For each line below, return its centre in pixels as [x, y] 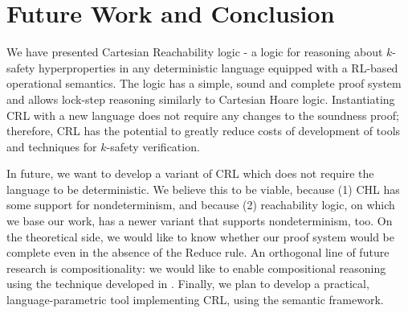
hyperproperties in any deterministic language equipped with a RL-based [218, 67]
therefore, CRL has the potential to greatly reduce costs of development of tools [204, 131]
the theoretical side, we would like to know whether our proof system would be [200, 236]
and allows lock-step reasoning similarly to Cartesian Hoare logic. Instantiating [201, 99]
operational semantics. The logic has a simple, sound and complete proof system [204, 83]
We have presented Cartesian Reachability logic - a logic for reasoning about [195, 52]
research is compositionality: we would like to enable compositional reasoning [196, 268]
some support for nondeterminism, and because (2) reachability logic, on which [201, 205]
